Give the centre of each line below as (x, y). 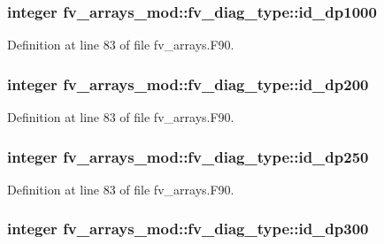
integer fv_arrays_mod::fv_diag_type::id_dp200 (188, 84)
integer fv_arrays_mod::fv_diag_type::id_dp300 (188, 229)
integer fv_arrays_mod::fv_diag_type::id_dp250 (188, 156)
